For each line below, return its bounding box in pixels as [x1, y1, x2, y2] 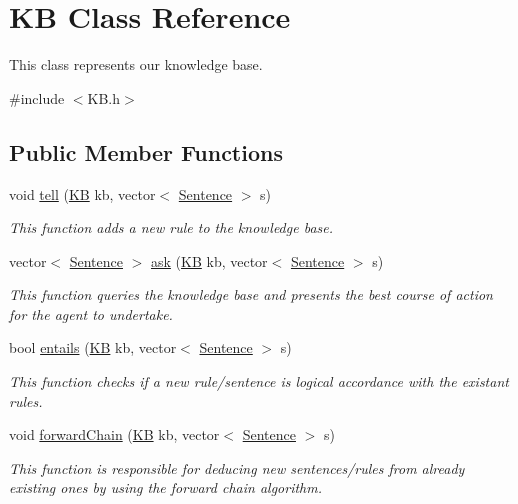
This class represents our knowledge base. [9, 54, 263, 75]
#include [9, 87, 65, 108]
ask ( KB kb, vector [150, 250, 268, 271]
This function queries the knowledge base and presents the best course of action [9, 284, 493, 305]
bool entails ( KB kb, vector [9, 337, 177, 358]
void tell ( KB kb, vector [9, 183, 156, 204]
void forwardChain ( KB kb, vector [9, 424, 220, 445]
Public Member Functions [9, 136, 283, 167]
